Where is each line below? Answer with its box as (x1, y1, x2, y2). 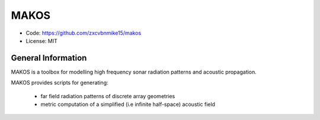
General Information (11, 53, 87, 63)
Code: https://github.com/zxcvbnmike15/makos (25, 29, 142, 36)
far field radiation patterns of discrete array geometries (40, 92, 175, 99)
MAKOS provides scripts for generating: (11, 79, 108, 86)
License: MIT (25, 37, 57, 44)
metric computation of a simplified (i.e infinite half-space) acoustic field (40, 101, 216, 108)
